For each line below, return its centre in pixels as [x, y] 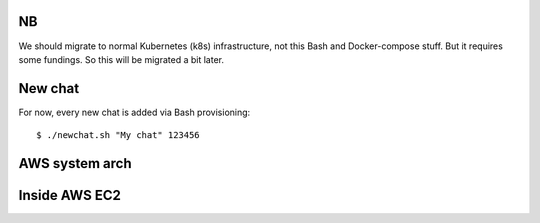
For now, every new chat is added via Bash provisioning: [134, 112]
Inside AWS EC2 [70, 195]
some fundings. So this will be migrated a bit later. [121, 59]
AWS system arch [75, 163]
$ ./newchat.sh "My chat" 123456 [118, 135]
